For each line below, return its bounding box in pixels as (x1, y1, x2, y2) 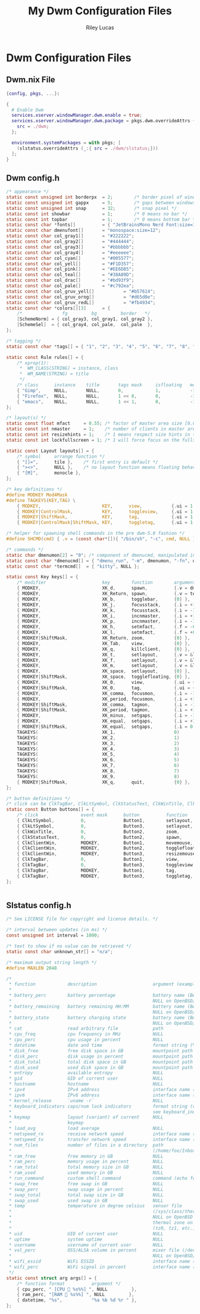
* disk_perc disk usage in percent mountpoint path (8, 1053, 193, 1059)
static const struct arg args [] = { (6, 1275, 97, 1281)
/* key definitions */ (6, 486, 62, 492)
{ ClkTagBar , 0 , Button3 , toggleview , (17, 862, 196, 868)
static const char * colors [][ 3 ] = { (6, 305, 111, 311)
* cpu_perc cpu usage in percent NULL (8, 1037, 164, 1043)
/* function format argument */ (17, 1281, 121, 1287)
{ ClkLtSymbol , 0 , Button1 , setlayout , (17, 818, 193, 824)
